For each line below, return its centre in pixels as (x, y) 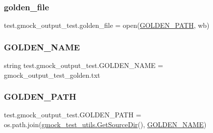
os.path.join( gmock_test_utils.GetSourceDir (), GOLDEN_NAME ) (105, 124)
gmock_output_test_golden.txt (52, 75)
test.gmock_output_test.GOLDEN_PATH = (73, 115)
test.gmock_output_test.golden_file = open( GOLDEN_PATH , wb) (107, 25)
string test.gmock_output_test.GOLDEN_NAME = (84, 65)
